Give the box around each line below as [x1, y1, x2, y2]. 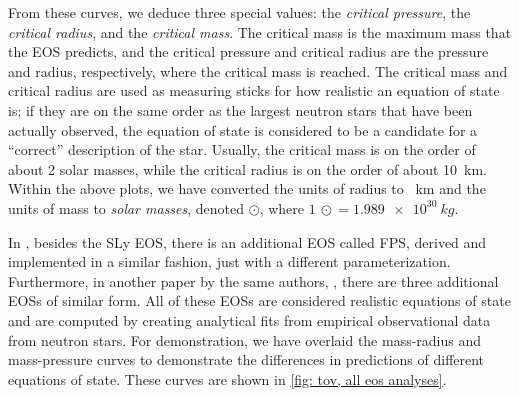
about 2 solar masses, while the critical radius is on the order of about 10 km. [8, 158, 487, 179]
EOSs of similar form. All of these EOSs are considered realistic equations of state [8, 290, 511, 311]
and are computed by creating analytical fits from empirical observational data [8, 309, 491, 330]
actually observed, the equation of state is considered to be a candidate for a [8, 119, 478, 140]
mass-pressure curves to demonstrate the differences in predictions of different [8, 349, 485, 370]
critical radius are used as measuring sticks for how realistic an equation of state [8, 80, 500, 101]
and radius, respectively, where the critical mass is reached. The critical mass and [8, 60, 508, 81]
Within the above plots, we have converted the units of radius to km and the [8, 178, 486, 199]
